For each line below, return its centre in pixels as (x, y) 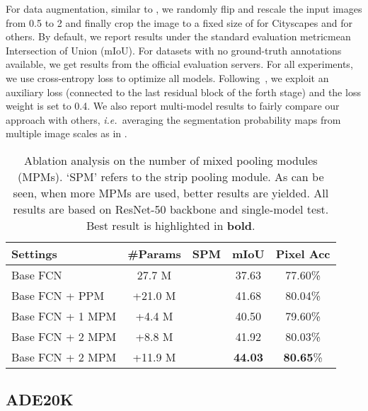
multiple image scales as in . (67, 133)
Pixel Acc (303, 253)
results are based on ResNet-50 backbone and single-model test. (171, 209)
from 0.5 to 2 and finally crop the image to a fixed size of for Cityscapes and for (179, 22)
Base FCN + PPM (58, 295)
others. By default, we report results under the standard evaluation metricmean (178, 36)
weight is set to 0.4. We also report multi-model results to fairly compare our (173, 106)
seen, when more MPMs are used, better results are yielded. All (171, 192)
